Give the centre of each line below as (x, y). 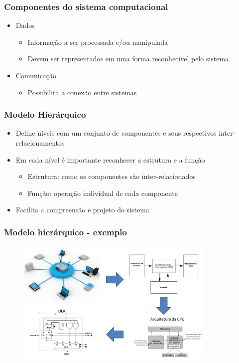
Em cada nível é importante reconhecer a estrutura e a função (110, 159)
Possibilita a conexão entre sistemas (82, 92)
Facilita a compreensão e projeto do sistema (82, 210)
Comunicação (36, 75)
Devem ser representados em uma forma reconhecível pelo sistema (128, 59)
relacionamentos (40, 143)
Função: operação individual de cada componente (103, 193)
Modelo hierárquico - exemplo (65, 232)
